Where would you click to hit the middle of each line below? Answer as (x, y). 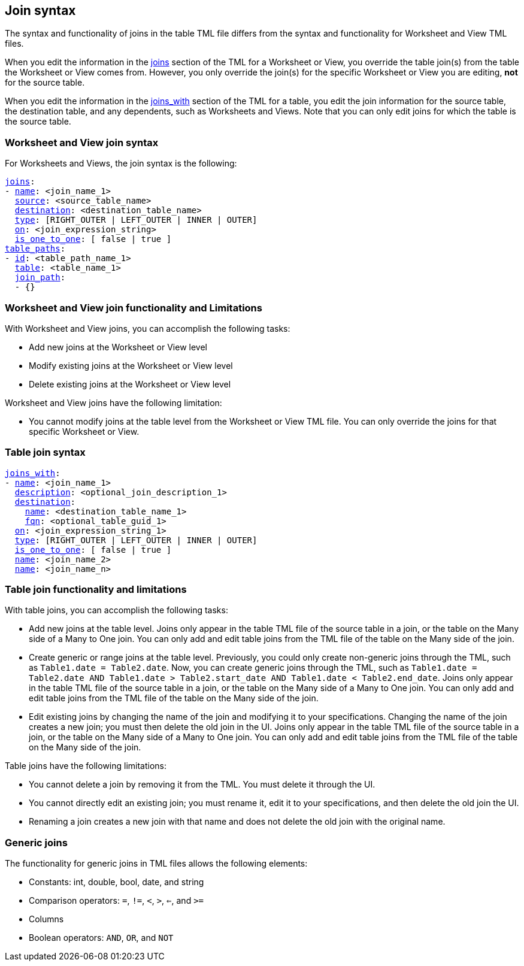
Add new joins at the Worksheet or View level (118, 347)
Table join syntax (45, 452)
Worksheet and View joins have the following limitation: (113, 402)
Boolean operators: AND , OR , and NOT (101, 938)
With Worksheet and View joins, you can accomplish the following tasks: (148, 328)
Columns (46, 919)
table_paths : (35, 249)
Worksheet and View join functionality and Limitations (134, 308)
